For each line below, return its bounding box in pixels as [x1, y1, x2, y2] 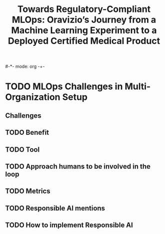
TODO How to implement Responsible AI [5, 221, 133, 230]
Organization [5, 91, 60, 103]
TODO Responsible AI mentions [5, 204, 105, 213]
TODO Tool [5, 145, 40, 154]
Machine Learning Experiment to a [11, 25, 157, 36]
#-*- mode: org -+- [5, 63, 45, 69]
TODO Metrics [5, 187, 51, 196]
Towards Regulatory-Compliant [17, 3, 151, 15]
